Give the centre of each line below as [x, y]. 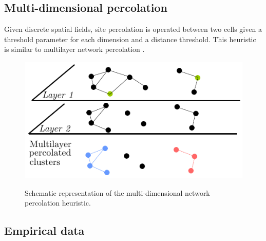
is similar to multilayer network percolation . [74, 49]
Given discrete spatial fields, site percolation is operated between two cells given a [133, 29]
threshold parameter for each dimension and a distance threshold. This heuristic [130, 39]
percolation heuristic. [58, 203]
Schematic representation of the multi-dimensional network [117, 192]
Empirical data [44, 230]
